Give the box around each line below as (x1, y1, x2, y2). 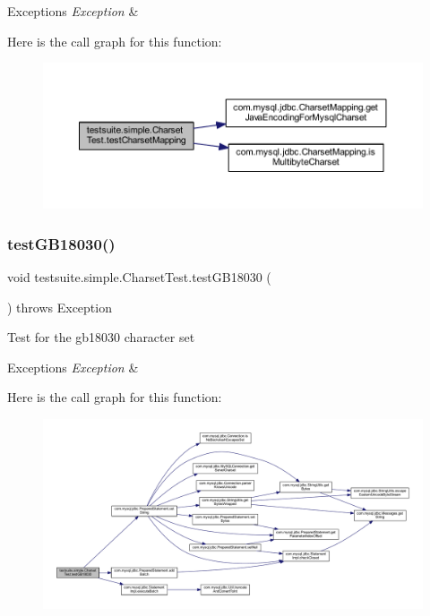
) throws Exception (7, 297, 112, 316)
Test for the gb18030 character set (7, 328, 195, 346)
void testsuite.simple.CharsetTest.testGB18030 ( (7, 267, 271, 286)
